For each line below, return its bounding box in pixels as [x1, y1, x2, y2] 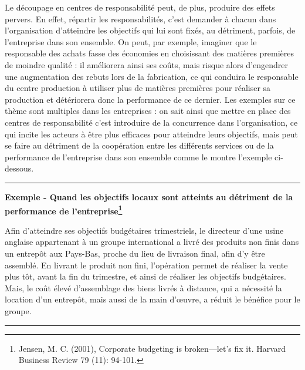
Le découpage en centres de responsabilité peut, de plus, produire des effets [5, 1, 275, 13]
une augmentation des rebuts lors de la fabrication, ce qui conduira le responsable [5, 70, 299, 82]
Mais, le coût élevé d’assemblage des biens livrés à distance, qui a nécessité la [5, 281, 282, 294]
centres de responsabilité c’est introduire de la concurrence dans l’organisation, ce [5, 116, 298, 128]
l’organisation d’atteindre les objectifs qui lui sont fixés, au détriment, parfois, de [5, 24, 296, 36]
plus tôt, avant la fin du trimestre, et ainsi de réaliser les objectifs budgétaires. [5, 270, 286, 282]
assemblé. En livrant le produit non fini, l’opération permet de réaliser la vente [5, 258, 288, 271]
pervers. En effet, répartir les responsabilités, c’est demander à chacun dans [5, 12, 276, 25]
